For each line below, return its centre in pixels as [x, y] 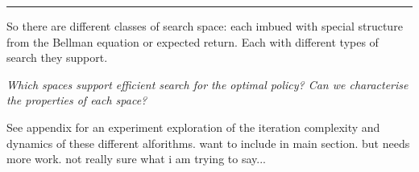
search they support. [57, 57]
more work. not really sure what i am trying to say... [136, 159]
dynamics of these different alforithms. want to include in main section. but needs [208, 143]
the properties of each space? [77, 100]
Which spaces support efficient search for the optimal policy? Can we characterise [207, 84]
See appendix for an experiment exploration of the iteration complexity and [193, 127]
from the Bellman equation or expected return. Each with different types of [193, 41]
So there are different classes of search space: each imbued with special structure [205, 26]
